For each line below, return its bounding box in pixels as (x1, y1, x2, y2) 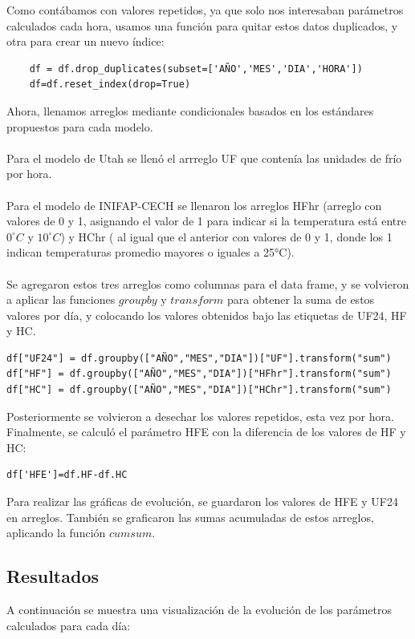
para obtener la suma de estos (227, 291, 375, 308)
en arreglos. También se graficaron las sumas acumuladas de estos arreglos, (6, 508, 374, 525)
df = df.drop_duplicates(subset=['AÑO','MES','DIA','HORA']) (29, 63, 363, 75)
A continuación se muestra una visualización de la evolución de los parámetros (6, 601, 392, 618)
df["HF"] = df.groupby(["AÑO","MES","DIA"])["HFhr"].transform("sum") (6, 368, 392, 380)
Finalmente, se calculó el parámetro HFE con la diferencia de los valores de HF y (6, 423, 406, 440)
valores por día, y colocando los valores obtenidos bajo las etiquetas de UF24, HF (6, 306, 407, 323)
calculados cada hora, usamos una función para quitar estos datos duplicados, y (6, 17, 398, 34)
